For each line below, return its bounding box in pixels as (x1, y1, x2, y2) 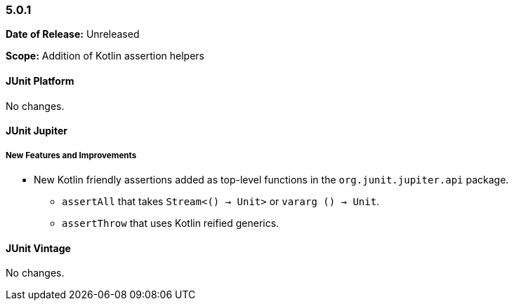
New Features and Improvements (6, 150, 137, 160)
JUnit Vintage (6, 242, 71, 254)
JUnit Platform (6, 74, 74, 87)
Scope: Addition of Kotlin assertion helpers (6, 50, 204, 62)
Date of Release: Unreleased (6, 28, 140, 41)
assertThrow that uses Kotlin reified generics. (62, 216, 279, 229)
